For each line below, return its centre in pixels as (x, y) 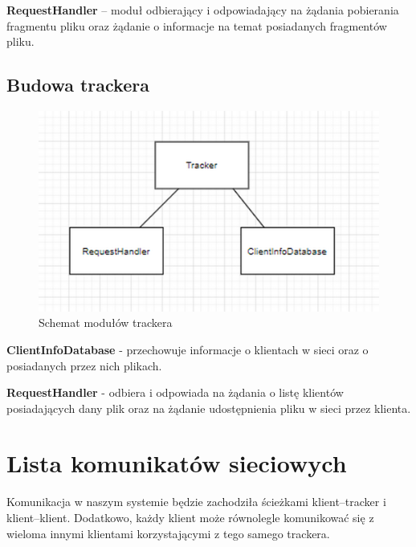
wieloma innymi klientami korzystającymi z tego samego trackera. (168, 533)
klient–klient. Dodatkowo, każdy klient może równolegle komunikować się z (190, 517)
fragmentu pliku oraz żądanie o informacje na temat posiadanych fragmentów (197, 25)
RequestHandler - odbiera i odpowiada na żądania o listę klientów (175, 392)
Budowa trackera (78, 85)
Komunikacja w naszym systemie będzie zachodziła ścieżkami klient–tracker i (196, 502)
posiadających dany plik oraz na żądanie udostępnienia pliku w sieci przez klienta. (209, 408)
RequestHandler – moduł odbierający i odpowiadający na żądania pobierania (203, 10)
